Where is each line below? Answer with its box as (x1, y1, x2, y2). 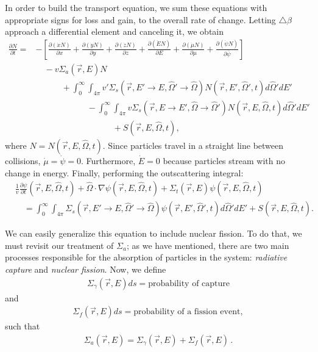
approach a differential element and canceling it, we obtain (5, 25, 224, 38)
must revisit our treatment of (5, 239, 114, 251)
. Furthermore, (81, 154, 136, 167)
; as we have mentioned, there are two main (126, 239, 289, 251)
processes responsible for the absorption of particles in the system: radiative (5, 251, 288, 264)
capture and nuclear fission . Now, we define (5, 262, 166, 275)
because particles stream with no (163, 154, 285, 167)
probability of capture (148, 279, 230, 288)
